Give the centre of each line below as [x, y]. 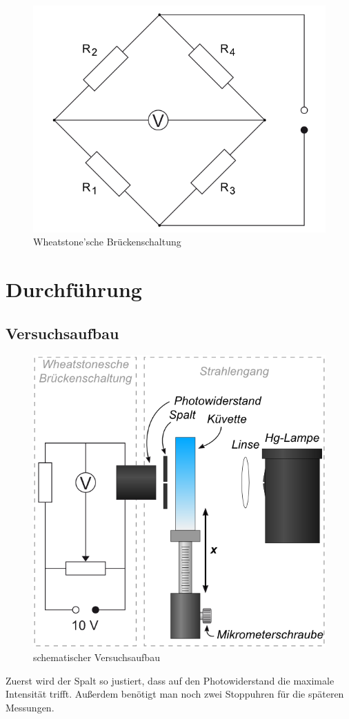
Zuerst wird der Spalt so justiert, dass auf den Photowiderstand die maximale [170, 680]
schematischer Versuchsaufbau [97, 657]
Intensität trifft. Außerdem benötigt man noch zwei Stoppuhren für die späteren [175, 694]
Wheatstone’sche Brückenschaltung [107, 242]
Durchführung [74, 288]
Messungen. [30, 707]
